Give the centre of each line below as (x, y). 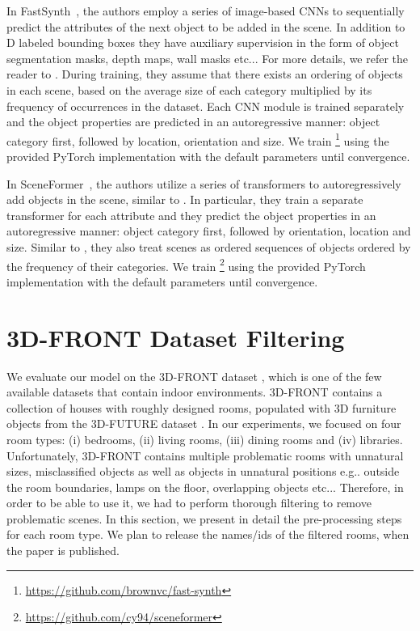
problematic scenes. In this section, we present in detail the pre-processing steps (204, 518)
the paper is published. (63, 551)
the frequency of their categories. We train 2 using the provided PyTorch (186, 265)
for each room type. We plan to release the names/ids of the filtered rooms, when (208, 534)
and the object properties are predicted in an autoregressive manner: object (193, 122)
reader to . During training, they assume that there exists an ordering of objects (205, 74)
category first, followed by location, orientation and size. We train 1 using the (198, 139)
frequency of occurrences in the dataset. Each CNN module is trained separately (206, 106)
